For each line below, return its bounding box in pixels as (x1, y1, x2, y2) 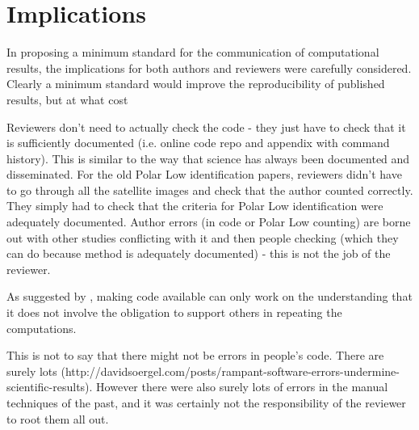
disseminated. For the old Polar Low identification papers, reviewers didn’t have (6, 166, 402, 183)
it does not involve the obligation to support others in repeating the (6, 304, 342, 321)
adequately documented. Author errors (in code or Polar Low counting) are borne (6, 213, 411, 230)
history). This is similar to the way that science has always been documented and (6, 150, 410, 167)
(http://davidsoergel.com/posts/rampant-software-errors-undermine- (61, 362, 400, 379)
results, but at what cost (6, 91, 128, 107)
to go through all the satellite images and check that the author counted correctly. (6, 181, 413, 198)
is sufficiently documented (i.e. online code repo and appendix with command (6, 134, 390, 151)
